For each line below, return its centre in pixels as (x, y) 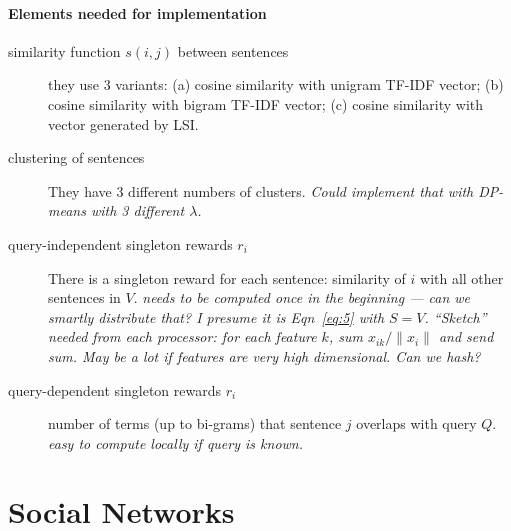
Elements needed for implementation (137, 12)
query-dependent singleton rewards (115, 389)
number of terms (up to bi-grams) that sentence (195, 423)
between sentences (233, 50)
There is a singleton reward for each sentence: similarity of (227, 277)
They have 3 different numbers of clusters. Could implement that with (261, 190)
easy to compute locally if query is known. (175, 442)
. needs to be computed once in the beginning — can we (302, 297)
